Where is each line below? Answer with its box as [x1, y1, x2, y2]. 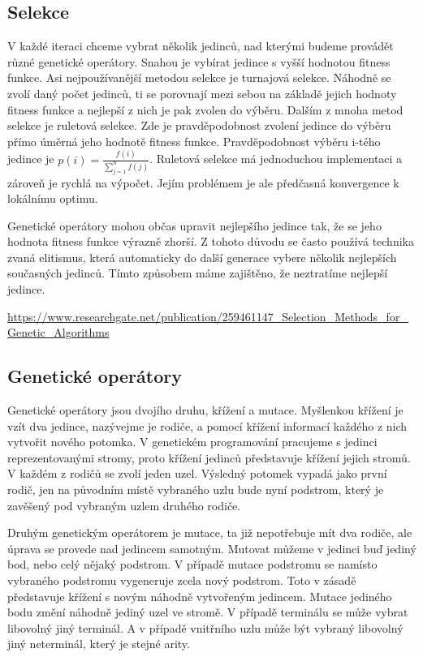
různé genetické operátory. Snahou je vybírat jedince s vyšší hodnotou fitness [7, 53, 391, 70]
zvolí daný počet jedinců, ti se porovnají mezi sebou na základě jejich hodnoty [7, 84, 397, 101]
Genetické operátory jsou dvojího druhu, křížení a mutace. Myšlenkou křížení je [7, 401, 404, 419]
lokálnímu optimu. [7, 190, 98, 207]
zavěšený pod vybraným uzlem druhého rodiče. [7, 496, 241, 513]
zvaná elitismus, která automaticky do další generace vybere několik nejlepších [7, 248, 397, 265]
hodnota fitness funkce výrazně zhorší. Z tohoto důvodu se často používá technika [7, 233, 414, 250]
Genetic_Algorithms [7, 324, 110, 341]
